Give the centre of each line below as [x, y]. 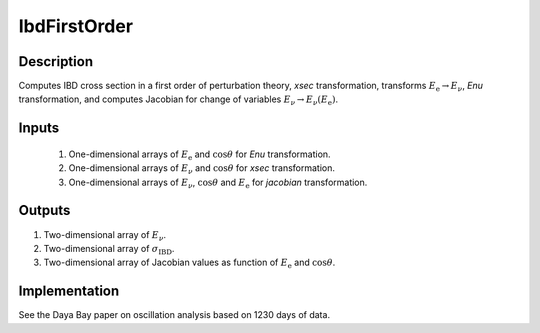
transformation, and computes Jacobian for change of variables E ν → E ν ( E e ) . [178, 100]
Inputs [39, 128]
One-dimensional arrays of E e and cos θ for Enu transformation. [199, 155]
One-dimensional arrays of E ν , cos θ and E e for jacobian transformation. [218, 183]
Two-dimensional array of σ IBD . [109, 249]
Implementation [69, 291]
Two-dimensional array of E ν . [105, 235]
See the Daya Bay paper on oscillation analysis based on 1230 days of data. [174, 315]
